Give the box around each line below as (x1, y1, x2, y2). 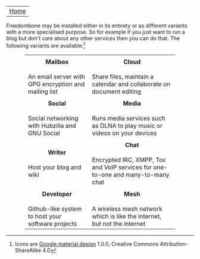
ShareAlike (14, 247, 42, 254)
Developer (42, 189, 73, 198)
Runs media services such (92, 114, 165, 122)
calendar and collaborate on (92, 80, 171, 88)
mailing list (27, 87, 58, 96)
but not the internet (92, 219, 146, 228)
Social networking (27, 114, 79, 122)
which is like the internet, (92, 212, 162, 220)
